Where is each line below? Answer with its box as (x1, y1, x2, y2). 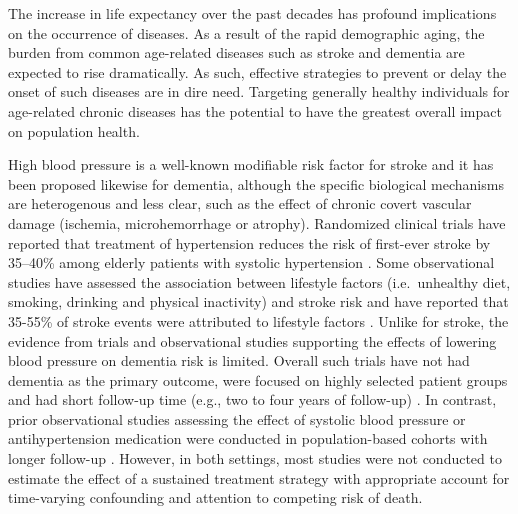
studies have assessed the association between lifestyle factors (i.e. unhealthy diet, (8, 271, 511, 292)
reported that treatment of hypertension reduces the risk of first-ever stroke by (8, 232, 491, 253)
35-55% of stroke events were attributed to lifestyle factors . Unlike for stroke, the (8, 310, 509, 331)
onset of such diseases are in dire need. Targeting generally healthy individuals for (8, 81, 510, 102)
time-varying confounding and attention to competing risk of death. (8, 487, 423, 508)
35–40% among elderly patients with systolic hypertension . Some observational (8, 252, 495, 273)
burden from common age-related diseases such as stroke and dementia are (8, 42, 465, 63)
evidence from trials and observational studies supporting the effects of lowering (8, 330, 497, 351)
